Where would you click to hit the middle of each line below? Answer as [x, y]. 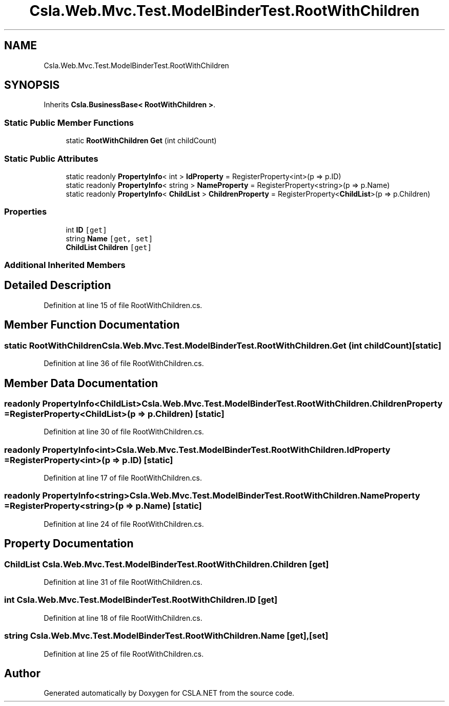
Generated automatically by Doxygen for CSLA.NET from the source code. [169, 693]
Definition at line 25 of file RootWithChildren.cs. [124, 654]
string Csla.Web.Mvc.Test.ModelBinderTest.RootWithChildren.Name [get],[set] [166, 636]
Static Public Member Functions [69, 122]
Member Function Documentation [92, 325]
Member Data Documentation [81, 383]
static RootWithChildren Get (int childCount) [141, 141]
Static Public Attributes [51, 158]
